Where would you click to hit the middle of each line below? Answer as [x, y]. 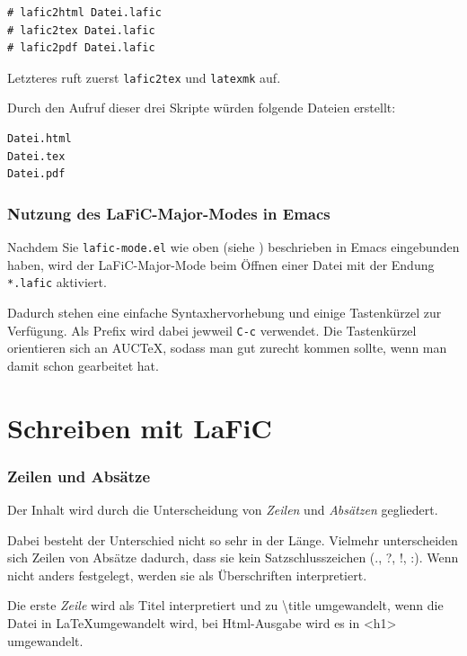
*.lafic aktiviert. [57, 282]
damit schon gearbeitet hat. [83, 365]
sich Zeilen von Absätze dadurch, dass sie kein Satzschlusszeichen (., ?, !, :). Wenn [233, 557]
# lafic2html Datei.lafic [84, 13]
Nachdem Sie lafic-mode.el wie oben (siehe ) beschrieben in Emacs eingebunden [233, 247]
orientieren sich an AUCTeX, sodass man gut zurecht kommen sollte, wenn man [227, 348]
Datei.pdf [36, 174]
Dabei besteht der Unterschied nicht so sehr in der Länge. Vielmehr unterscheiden [233, 539]
